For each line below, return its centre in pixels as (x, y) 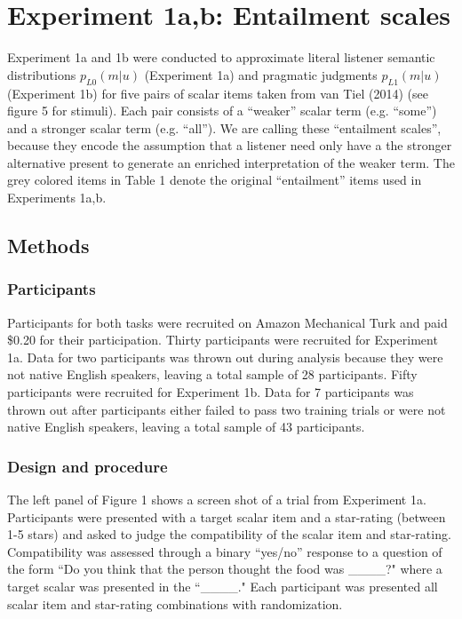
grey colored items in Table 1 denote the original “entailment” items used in (215, 180)
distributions (42, 74)
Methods (48, 246)
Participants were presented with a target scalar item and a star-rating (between (227, 516)
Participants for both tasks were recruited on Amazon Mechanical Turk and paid (227, 322)
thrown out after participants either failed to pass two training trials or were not (227, 409)
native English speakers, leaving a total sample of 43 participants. (186, 427)
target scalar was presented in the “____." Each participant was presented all (223, 587)
